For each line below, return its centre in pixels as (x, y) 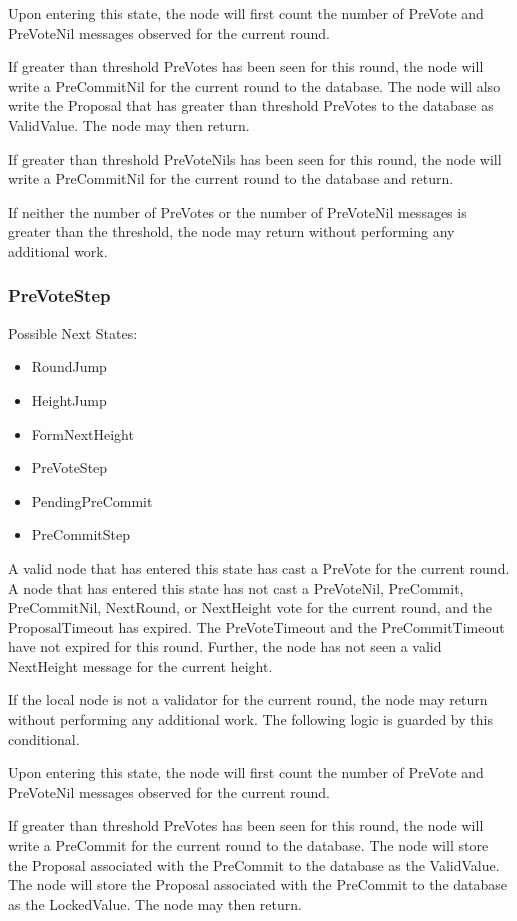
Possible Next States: (73, 332)
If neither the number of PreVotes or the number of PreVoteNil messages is (237, 211)
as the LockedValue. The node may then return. (155, 903)
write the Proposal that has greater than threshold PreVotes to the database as (251, 105)
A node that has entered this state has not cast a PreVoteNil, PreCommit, (236, 587)
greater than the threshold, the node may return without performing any (231, 231)
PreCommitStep (81, 534)
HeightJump (69, 399)
